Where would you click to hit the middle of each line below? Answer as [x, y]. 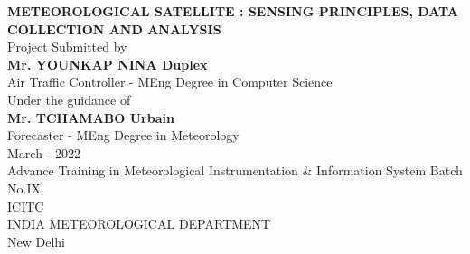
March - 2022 [44, 152]
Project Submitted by [67, 47]
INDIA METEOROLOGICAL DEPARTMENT [139, 224]
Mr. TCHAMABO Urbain [91, 117]
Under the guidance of [69, 99]
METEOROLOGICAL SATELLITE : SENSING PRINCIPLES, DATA [233, 11]
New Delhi [36, 241]
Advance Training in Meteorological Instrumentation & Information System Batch [235, 170]
